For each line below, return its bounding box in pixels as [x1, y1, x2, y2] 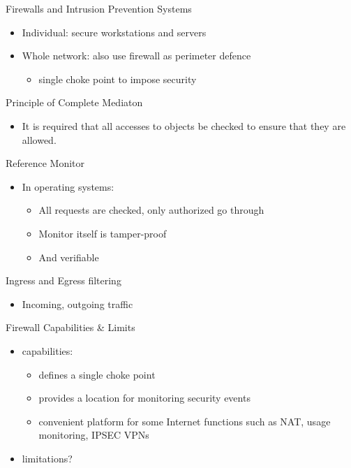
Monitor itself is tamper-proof [38, 226, 167, 240]
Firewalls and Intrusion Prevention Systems [6, 1, 192, 15]
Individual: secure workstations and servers [22, 24, 207, 39]
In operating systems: [22, 179, 114, 193]
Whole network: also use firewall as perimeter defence [22, 48, 251, 63]
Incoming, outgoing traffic [22, 296, 133, 311]
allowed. [22, 132, 57, 147]
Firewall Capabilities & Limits [6, 320, 135, 335]
